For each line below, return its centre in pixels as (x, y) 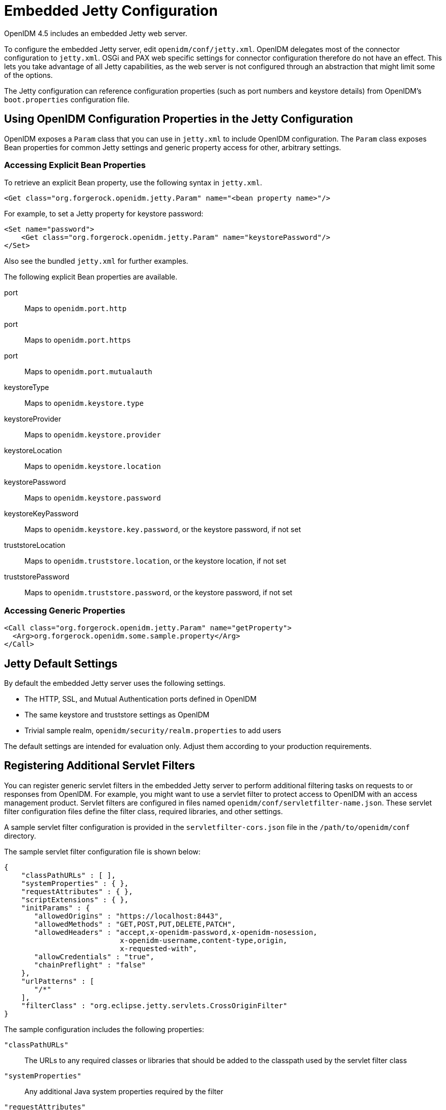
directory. (20, 836)
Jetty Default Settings (61, 663)
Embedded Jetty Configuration (111, 11)
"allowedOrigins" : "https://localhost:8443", (129, 916)
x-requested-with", (159, 948)
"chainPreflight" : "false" (90, 965)
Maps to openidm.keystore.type (84, 403)
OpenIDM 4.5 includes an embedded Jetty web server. (96, 33)
